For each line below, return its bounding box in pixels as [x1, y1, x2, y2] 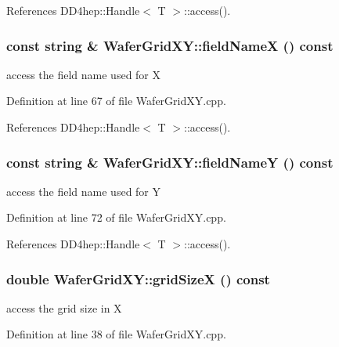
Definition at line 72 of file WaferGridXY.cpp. [6, 209, 226, 226]
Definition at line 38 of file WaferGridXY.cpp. [6, 326, 226, 342]
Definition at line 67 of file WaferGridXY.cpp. [6, 92, 226, 109]
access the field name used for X [6, 66, 161, 82]
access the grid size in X [6, 299, 122, 316]
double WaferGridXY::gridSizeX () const [6, 269, 270, 288]
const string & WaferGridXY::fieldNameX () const [6, 35, 334, 55]
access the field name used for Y [6, 183, 161, 199]
